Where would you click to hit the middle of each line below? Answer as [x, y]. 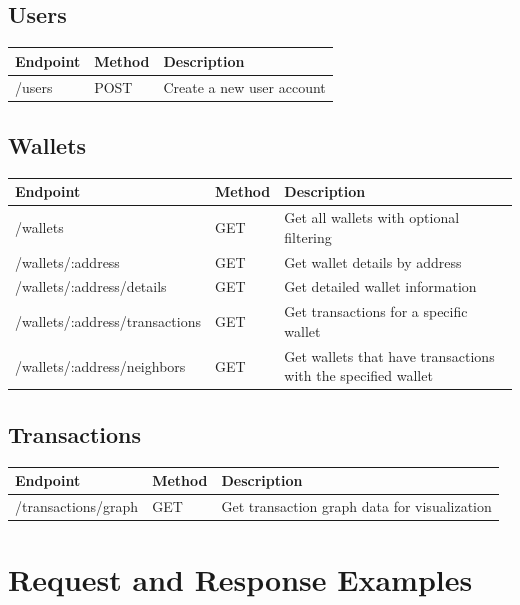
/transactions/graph [77, 505]
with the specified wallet [358, 375]
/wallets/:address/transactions [108, 321]
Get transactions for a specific [376, 311]
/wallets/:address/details [91, 286]
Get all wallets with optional [372, 217]
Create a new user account [244, 86]
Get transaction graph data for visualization [356, 505]
